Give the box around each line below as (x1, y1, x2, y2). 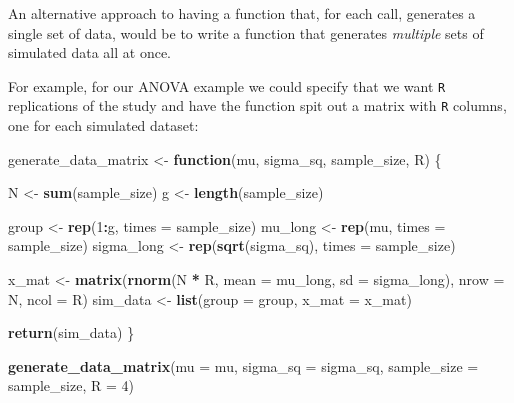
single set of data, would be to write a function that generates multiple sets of (8, 22, 484, 43)
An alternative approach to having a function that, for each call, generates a (8, 3, 476, 23)
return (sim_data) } (8, 322, 135, 343)
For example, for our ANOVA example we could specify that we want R (8, 75, 446, 96)
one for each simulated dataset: (8, 115, 199, 136)
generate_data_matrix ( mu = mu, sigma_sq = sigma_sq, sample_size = (8, 355, 479, 376)
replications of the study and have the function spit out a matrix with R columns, (8, 95, 507, 116)
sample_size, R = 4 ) (8, 375, 134, 396)
